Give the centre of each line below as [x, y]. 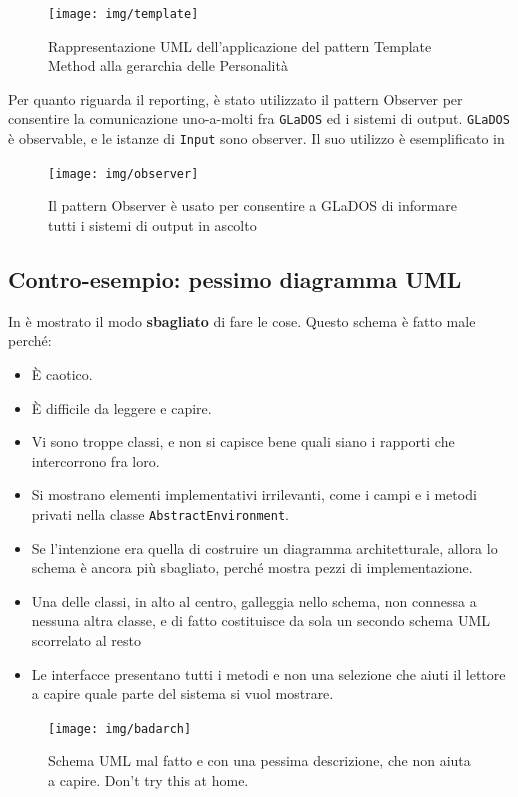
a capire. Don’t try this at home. [148, 780]
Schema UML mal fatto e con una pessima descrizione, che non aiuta [259, 760]
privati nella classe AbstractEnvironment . [160, 513]
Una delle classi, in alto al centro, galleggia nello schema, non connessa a [254, 600]
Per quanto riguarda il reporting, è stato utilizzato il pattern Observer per [235, 98]
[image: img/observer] [123, 173]
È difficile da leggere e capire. [121, 407]
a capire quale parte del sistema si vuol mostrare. [182, 693]
